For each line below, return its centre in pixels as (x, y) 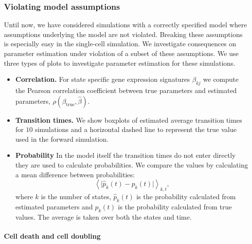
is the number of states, (76, 196)
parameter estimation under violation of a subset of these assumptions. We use (121, 53)
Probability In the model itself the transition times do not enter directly (126, 155)
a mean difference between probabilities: (75, 174)
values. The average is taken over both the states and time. (103, 216)
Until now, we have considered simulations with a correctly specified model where (126, 25)
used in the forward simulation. (62, 139)
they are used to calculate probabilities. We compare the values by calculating (132, 164)
